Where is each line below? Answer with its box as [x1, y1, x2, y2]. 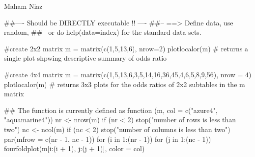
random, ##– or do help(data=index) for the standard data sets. [4, 27, 201, 37]
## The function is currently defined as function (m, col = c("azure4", [4, 105, 218, 115]
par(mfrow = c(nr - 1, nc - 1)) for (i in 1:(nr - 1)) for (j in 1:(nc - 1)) [4, 134, 211, 144]
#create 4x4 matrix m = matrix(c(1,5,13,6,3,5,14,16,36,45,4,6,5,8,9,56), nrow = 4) [4, 69, 252, 79]
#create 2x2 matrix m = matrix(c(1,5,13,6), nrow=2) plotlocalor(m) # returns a [4, 43, 248, 53]
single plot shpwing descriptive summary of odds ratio [4, 53, 167, 63]
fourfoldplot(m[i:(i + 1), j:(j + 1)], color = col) [4, 143, 145, 154]
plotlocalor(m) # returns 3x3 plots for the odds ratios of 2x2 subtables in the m [4, 79, 245, 89]
